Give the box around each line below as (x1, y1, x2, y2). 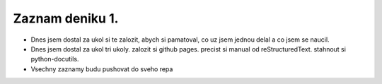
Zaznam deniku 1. (13, 11, 119, 26)
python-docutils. (30, 55, 79, 64)
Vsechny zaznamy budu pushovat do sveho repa (30, 64, 173, 73)
